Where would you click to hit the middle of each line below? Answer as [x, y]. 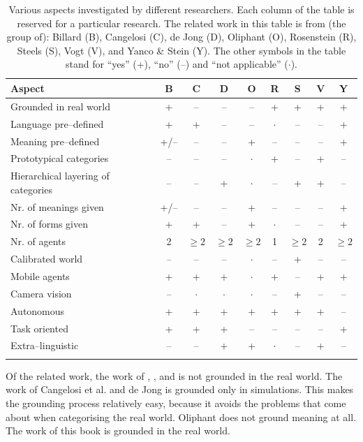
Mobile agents [40, 276]
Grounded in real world [60, 106]
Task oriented [39, 328]
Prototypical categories [60, 158]
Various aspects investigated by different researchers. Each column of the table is [181, 9]
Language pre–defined [57, 123]
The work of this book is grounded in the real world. [118, 430]
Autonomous [38, 310]
